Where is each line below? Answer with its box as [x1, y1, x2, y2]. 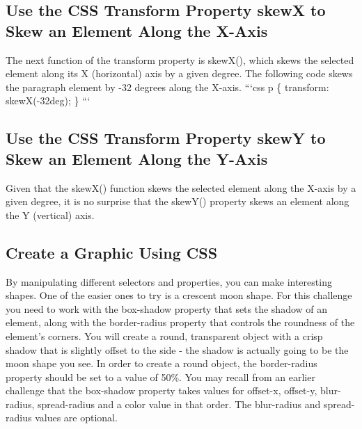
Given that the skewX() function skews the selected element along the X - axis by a [6, 180, 356, 195]
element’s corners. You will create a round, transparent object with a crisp [6, 328, 323, 343]
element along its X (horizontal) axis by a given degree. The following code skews [6, 66, 353, 81]
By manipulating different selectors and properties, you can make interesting [6, 274, 332, 289]
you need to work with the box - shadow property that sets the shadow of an [6, 301, 328, 316]
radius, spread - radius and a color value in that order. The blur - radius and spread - [6, 396, 355, 411]
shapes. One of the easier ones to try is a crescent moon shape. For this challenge [6, 288, 352, 302]
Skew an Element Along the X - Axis [6, 19, 268, 41]
